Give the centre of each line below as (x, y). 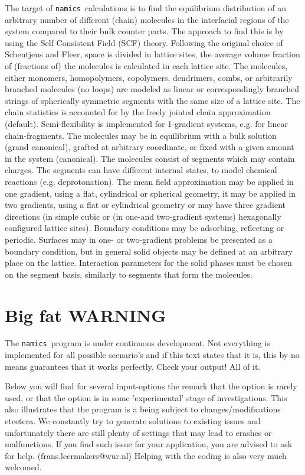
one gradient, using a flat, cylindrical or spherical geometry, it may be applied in (150, 193)
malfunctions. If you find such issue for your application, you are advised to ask (149, 444)
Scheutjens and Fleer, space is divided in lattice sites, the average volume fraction (152, 54)
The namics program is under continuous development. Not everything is (137, 343)
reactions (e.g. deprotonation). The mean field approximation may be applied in (149, 181)
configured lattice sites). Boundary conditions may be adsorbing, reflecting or (145, 228)
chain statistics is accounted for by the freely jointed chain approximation (138, 112)
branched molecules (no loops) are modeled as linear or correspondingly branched (152, 89)
